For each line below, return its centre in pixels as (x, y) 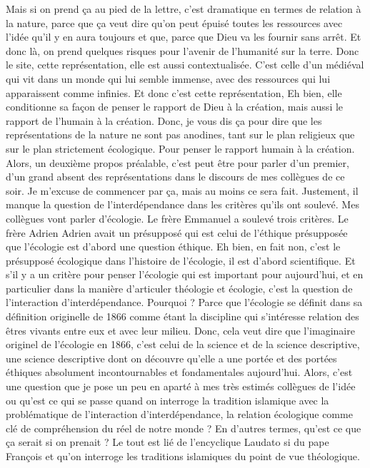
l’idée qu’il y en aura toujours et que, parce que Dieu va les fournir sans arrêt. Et (184, 37)
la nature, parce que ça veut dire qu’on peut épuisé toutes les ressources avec (174, 22)
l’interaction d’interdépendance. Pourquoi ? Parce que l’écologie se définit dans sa (184, 302)
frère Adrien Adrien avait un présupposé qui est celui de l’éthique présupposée (177, 232)
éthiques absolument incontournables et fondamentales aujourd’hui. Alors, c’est (179, 372)
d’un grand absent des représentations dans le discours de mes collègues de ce (175, 177)
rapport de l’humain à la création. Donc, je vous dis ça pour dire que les (164, 120)
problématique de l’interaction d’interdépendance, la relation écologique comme (179, 414)
